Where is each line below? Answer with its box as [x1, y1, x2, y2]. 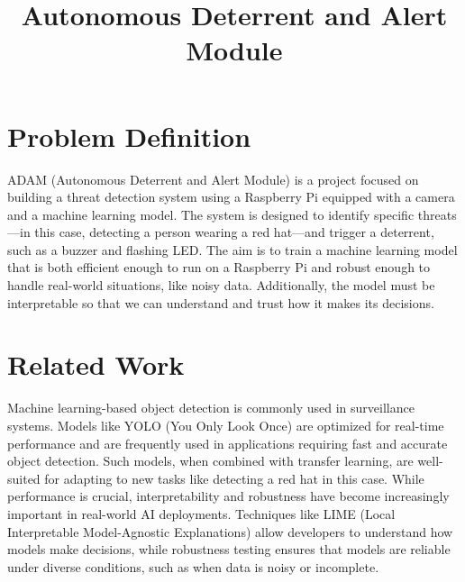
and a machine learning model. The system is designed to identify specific [7, 205, 415, 223]
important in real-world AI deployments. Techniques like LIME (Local [7, 504, 396, 523]
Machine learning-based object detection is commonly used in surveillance [7, 398, 415, 417]
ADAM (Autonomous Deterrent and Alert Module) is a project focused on [7, 169, 419, 188]
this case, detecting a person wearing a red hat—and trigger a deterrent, [34, 223, 434, 241]
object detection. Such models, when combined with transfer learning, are [7, 451, 414, 470]
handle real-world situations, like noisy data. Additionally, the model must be [7, 276, 435, 295]
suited [7, 468, 41, 487]
